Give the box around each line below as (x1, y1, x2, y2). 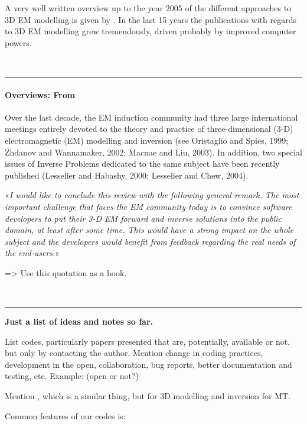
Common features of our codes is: (5, 409, 126, 422)
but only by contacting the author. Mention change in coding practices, (5, 347, 263, 359)
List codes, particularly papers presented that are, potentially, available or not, (5, 335, 290, 347)
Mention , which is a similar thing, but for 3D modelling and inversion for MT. (5, 390, 291, 402)
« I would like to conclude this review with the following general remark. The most (5, 189, 299, 201)
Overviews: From (5, 88, 76, 101)
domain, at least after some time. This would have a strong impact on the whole (5, 224, 294, 236)
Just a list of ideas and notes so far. (5, 315, 153, 328)
